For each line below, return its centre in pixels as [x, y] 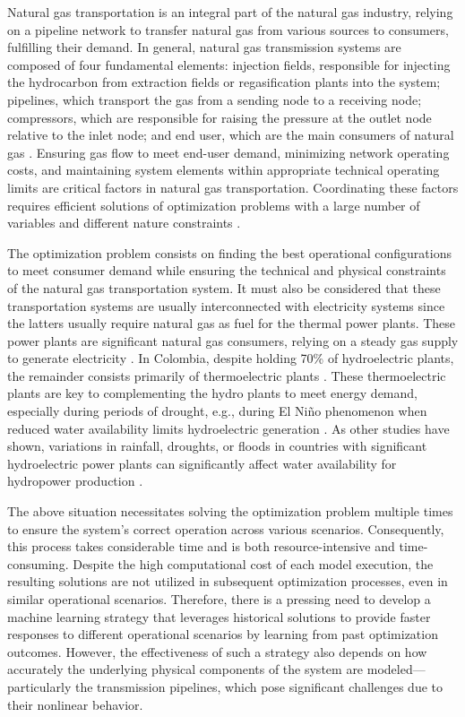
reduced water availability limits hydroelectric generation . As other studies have [228, 428]
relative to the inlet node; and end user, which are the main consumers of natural [231, 135]
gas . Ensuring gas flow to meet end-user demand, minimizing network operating [228, 152]
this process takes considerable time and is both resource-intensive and [201, 546]
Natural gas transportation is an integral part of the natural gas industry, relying [230, 12]
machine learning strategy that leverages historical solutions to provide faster [219, 616]
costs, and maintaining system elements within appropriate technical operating [224, 170]
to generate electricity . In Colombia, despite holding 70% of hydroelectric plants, [231, 358]
